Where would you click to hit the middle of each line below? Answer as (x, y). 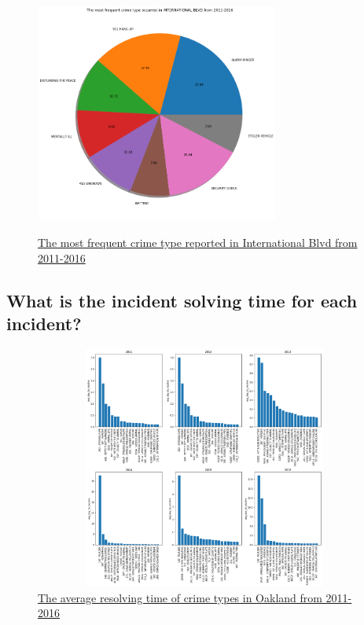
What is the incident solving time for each (182, 300)
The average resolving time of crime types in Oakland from (180, 597)
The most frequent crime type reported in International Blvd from (198, 242)
